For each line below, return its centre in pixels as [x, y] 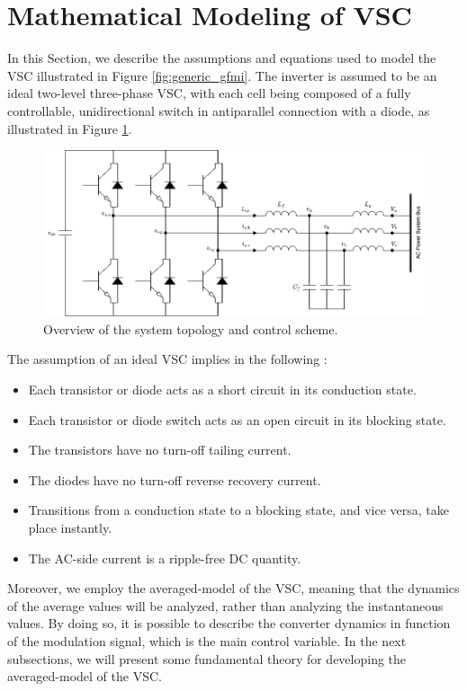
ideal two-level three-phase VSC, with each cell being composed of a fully [209, 93]
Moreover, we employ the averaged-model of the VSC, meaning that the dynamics [233, 588]
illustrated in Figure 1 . [70, 128]
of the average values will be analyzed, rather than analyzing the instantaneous [225, 605]
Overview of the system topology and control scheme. [191, 328]
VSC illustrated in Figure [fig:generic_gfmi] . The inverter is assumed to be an [222, 75]
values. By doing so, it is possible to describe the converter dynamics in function [229, 623]
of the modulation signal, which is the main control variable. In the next [207, 640]
